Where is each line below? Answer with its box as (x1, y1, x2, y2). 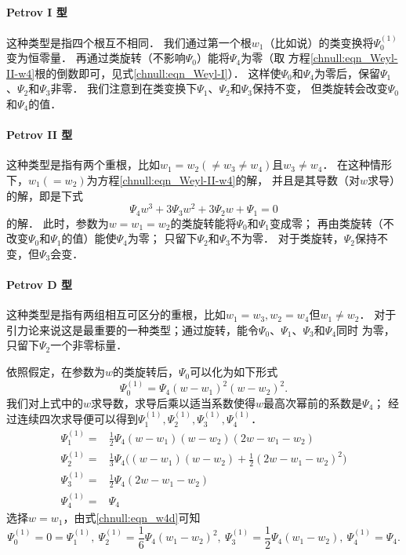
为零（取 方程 (241, 49, 310, 66)
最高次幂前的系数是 (263, 394, 363, 411)
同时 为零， (336, 321, 395, 338)
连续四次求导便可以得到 (16, 411, 138, 427)
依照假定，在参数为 (6, 363, 105, 380)
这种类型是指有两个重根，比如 (6, 156, 160, 173)
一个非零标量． (50, 337, 128, 353)
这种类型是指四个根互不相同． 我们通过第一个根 (6, 34, 252, 50)
